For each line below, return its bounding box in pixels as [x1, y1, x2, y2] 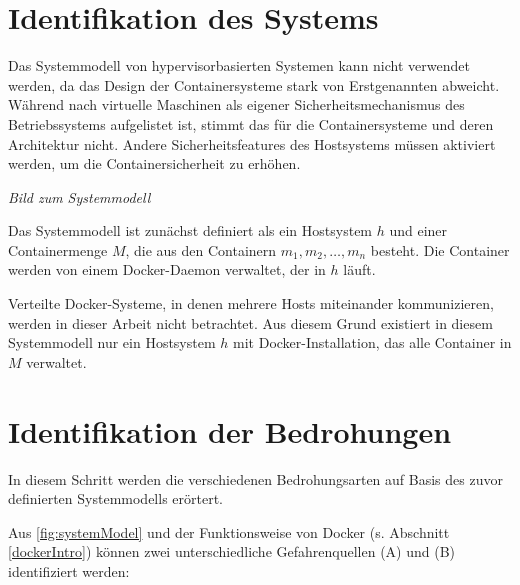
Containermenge [8, 239, 108, 260]
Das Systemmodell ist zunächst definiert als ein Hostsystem [8, 220, 373, 241]
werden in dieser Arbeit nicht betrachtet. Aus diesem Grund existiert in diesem [8, 312, 493, 333]
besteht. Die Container [370, 239, 510, 260]
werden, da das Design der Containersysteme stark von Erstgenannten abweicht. [8, 74, 500, 95]
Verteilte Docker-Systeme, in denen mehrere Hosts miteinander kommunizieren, [8, 293, 494, 314]
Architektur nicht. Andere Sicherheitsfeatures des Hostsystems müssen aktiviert [8, 133, 496, 154]
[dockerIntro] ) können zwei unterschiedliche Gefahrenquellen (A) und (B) [8, 541, 455, 562]
